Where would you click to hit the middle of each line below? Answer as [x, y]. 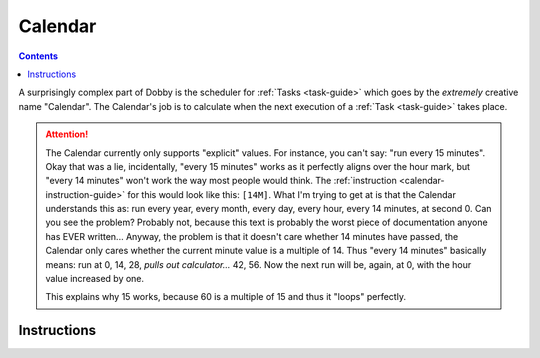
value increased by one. [95, 279]
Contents [38, 56]
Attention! [67, 134]
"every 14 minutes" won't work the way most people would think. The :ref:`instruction [221, 181]
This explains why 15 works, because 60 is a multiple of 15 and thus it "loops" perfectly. [226, 297]
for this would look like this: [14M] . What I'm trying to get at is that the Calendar [291, 194]
